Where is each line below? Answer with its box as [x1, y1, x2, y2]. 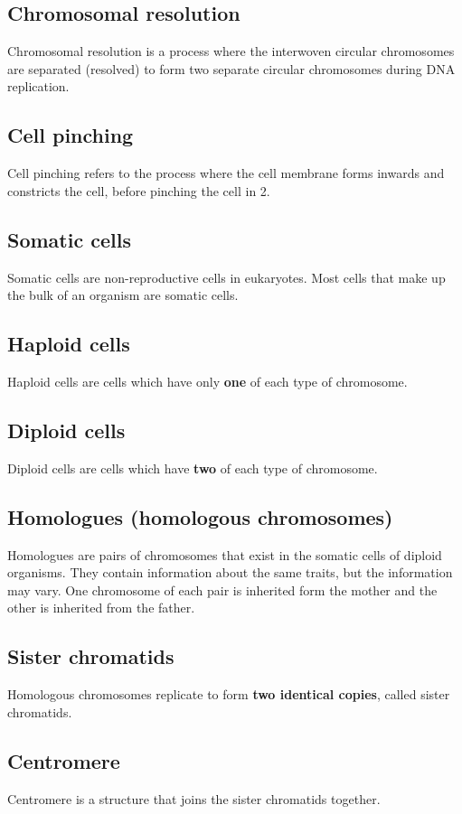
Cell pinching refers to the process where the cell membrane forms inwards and [7, 164, 445, 182]
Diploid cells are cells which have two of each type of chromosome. [7, 458, 378, 477]
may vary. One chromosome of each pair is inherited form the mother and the [7, 580, 438, 599]
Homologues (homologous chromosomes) [7, 502, 393, 530]
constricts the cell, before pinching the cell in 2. [7, 181, 270, 200]
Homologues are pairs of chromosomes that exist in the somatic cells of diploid [7, 545, 442, 564]
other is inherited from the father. [7, 598, 195, 617]
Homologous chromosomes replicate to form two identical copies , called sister [7, 685, 450, 704]
